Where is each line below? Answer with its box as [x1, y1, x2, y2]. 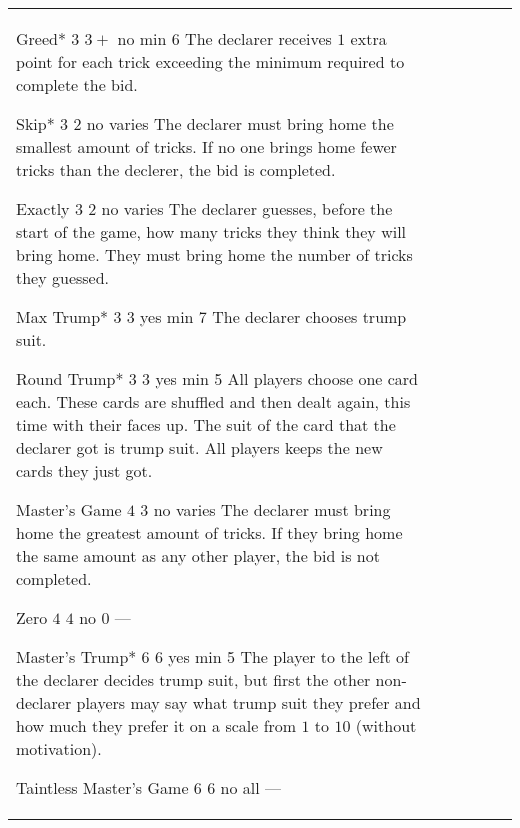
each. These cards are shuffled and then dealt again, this [16, 390, 411, 413]
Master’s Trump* [16, 645, 137, 668]
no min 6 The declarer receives [117, 27, 332, 50]
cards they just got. [16, 459, 153, 482]
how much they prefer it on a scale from [16, 714, 297, 737]
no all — [220, 776, 281, 799]
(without [355, 714, 417, 737]
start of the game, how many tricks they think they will [16, 220, 407, 243]
